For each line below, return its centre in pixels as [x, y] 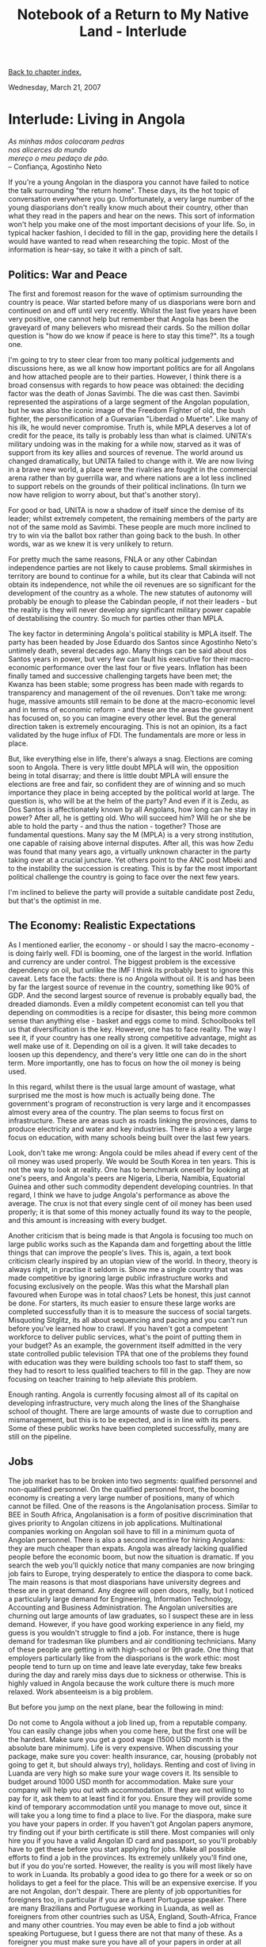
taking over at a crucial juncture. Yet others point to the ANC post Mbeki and [133, 860]
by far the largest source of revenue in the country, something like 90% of [129, 987]
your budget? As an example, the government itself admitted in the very [125, 1345]
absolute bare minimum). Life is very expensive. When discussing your [123, 1748]
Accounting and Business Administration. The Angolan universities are [123, 1607]
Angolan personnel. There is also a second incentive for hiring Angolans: [127, 1540]
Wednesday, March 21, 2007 [55, 87]
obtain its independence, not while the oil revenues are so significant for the [132, 584]
